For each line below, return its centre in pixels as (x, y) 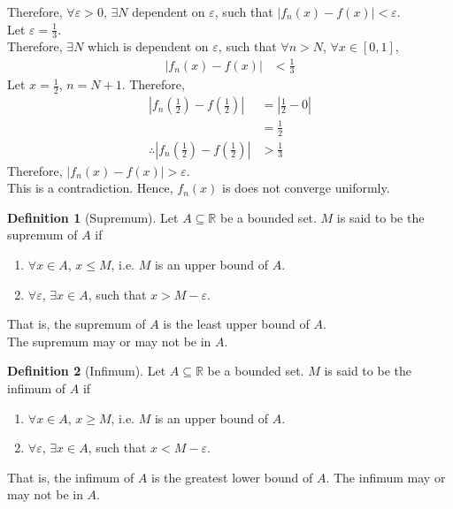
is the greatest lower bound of (232, 477)
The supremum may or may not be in (109, 341)
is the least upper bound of (236, 324)
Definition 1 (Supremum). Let (93, 217)
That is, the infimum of (71, 477)
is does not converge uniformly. (306, 188)
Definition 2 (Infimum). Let (87, 371)
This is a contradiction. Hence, (90, 188)
